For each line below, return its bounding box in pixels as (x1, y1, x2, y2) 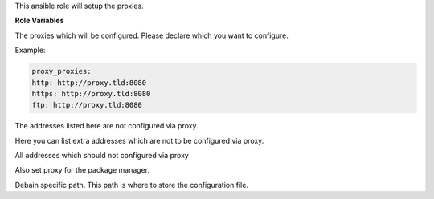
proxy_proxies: (31, 67, 92, 76)
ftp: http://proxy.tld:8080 (31, 100, 142, 110)
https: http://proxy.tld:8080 (31, 89, 151, 98)
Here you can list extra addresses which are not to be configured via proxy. (14, 136, 264, 145)
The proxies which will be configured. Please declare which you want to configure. (14, 30, 289, 40)
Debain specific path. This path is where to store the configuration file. (14, 180, 249, 189)
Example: (14, 45, 46, 55)
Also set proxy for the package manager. (14, 165, 150, 175)
